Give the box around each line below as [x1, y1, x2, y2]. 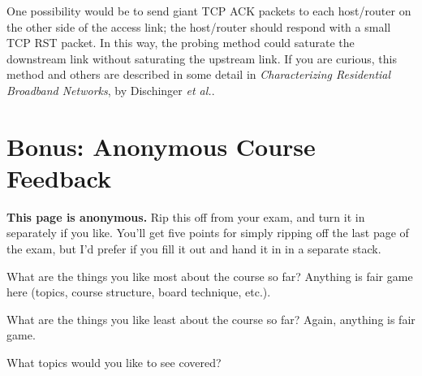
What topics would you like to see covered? [6, 354, 222, 371]
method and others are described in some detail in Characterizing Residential [6, 66, 391, 83]
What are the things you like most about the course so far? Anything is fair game [6, 267, 413, 284]
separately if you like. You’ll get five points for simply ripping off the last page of [6, 224, 409, 241]
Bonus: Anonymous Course [6, 129, 316, 162]
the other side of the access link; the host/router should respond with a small [6, 18, 391, 35]
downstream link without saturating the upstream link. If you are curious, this [6, 50, 397, 67]
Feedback [6, 161, 111, 194]
